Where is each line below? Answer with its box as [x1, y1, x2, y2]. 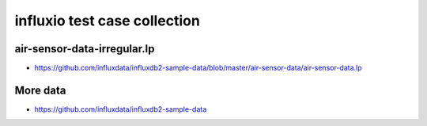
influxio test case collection [14, 12, 201, 29]
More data [14, 83, 66, 97]
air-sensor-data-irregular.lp [14, 42, 155, 55]
